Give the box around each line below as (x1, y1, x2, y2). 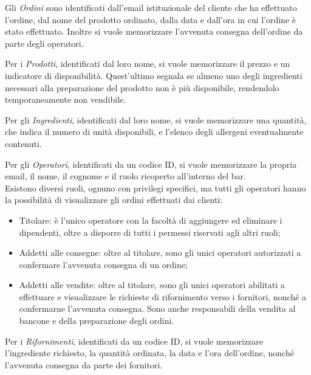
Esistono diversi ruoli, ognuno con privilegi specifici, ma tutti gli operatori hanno (5, 181, 306, 194)
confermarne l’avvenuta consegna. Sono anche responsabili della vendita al (19, 302, 296, 315)
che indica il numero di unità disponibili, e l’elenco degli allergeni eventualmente (5, 125, 304, 138)
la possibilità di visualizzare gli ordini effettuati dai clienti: (5, 193, 223, 206)
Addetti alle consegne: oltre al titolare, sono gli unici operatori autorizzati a (19, 246, 301, 259)
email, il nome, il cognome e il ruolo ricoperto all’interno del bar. (5, 170, 246, 182)
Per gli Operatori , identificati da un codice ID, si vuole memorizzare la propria (5, 157, 297, 170)
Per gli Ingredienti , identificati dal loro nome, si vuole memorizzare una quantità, (5, 113, 307, 126)
